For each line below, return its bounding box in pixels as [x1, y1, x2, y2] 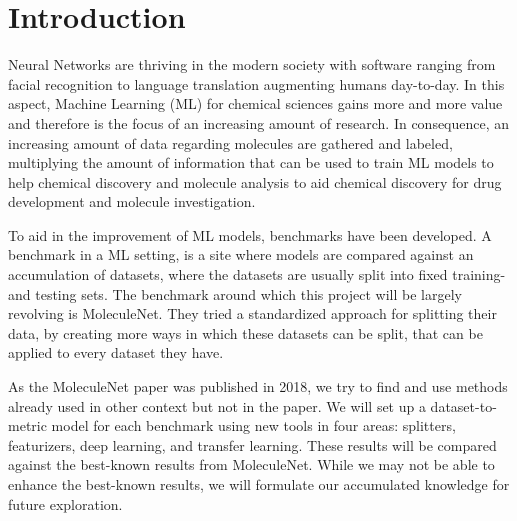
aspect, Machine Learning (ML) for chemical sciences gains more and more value [8, 93, 503, 114]
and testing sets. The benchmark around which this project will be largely [8, 283, 462, 304]
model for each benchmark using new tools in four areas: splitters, [51, 415, 456, 436]
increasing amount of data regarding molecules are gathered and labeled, [8, 132, 453, 153]
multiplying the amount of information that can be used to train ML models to [8, 152, 494, 173]
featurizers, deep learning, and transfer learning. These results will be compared [8, 434, 497, 455]
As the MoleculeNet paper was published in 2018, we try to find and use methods [8, 376, 508, 397]
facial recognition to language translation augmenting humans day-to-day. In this [8, 73, 505, 94]
